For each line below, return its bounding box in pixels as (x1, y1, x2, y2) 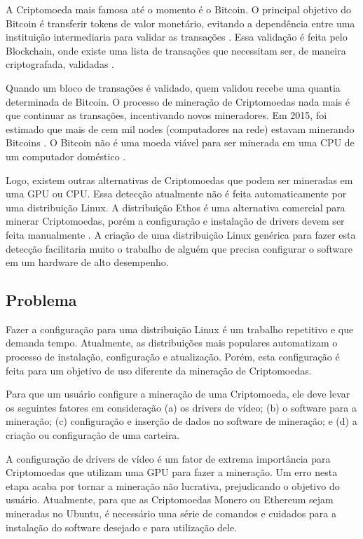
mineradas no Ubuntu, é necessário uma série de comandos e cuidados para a (6, 506, 336, 521)
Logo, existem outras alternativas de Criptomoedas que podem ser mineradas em (6, 172, 353, 187)
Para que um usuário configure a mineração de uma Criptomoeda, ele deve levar (6, 386, 350, 401)
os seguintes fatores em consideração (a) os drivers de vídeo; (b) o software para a (6, 400, 357, 414)
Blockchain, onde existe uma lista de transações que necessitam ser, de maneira (6, 43, 346, 57)
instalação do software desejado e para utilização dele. (6, 519, 238, 534)
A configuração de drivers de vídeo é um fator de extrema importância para (6, 451, 331, 465)
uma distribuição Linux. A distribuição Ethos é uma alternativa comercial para (6, 199, 345, 214)
